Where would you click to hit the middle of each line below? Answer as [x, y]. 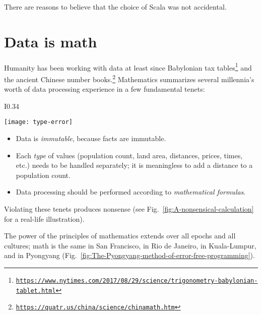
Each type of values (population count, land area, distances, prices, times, [129, 155]
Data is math [51, 41]
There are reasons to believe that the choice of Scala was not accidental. [115, 7]
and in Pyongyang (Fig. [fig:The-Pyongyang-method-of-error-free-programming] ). [129, 255]
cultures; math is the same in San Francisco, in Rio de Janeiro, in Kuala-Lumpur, [130, 245]
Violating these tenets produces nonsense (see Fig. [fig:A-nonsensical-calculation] [129, 209]
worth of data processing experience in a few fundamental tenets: [105, 89]
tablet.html [36, 291]
